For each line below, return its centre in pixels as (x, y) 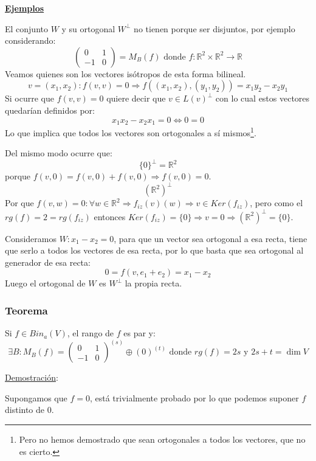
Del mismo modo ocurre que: (59, 153)
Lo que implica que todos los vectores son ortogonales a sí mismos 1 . (131, 132)
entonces (110, 216)
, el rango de (91, 333)
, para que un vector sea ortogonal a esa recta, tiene (211, 238)
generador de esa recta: (48, 262)
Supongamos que (36, 397)
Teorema (26, 310)
